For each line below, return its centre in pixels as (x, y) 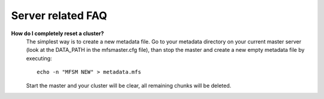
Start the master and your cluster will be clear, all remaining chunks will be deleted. (129, 85)
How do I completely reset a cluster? (58, 33)
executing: (39, 58)
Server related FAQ (59, 16)
